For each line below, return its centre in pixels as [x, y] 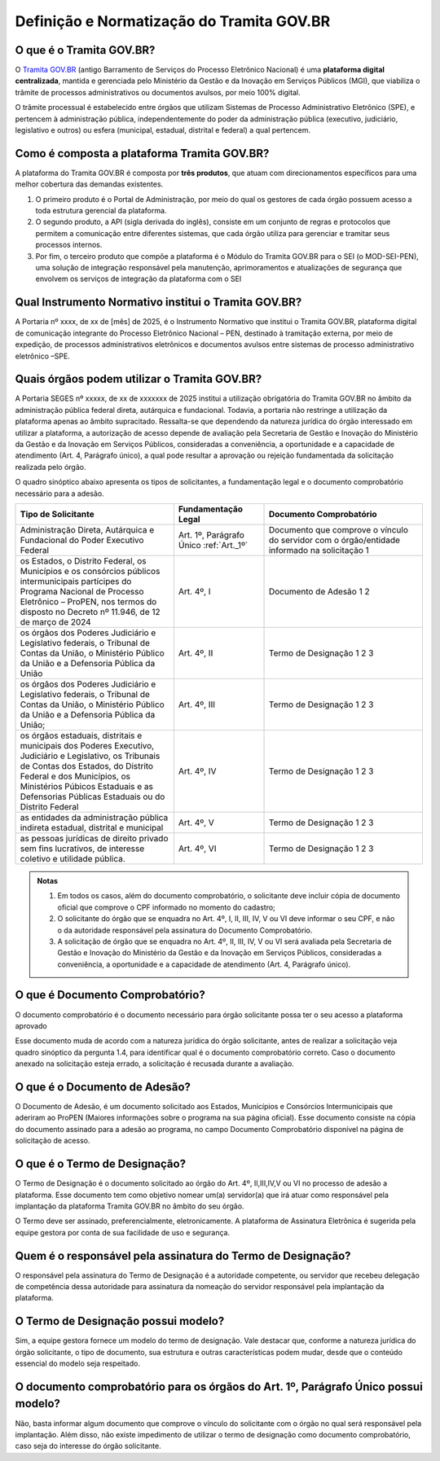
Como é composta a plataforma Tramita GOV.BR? [142, 154]
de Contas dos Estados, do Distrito [87, 766]
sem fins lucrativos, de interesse [82, 849]
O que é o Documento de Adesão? [103, 1087]
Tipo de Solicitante [57, 514]
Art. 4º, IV [197, 771]
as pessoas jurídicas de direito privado [94, 838]
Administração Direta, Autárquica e [87, 529]
